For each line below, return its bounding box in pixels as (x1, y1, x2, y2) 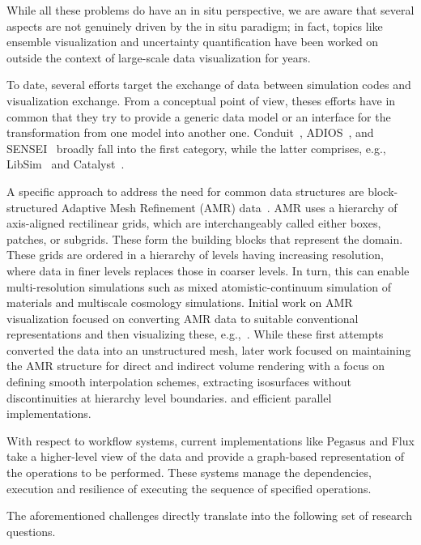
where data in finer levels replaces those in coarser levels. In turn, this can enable (6, 262, 410, 279)
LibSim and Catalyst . (6, 155, 125, 172)
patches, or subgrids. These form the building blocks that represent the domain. (6, 230, 403, 247)
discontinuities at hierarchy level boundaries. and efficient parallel (6, 389, 332, 406)
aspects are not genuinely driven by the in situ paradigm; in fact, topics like (6, 17, 383, 34)
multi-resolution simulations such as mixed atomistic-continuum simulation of (6, 278, 392, 295)
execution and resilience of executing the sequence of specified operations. (6, 479, 372, 496)
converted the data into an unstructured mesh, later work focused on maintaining (6, 341, 411, 358)
